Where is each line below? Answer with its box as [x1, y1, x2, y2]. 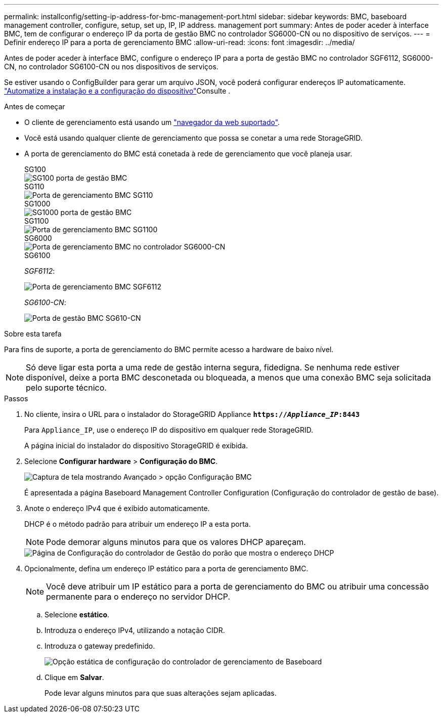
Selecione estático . [45, 610, 110, 619]
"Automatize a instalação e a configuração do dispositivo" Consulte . [4, 87, 231, 95]
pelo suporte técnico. [26, 383, 107, 393]
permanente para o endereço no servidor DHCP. [46, 592, 231, 602]
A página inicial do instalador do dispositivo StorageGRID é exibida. [24, 441, 248, 450]
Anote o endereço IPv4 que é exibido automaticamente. [24, 504, 210, 513]
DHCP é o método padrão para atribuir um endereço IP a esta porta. [24, 520, 251, 528]
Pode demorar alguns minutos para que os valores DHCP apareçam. [46, 537, 306, 547]
